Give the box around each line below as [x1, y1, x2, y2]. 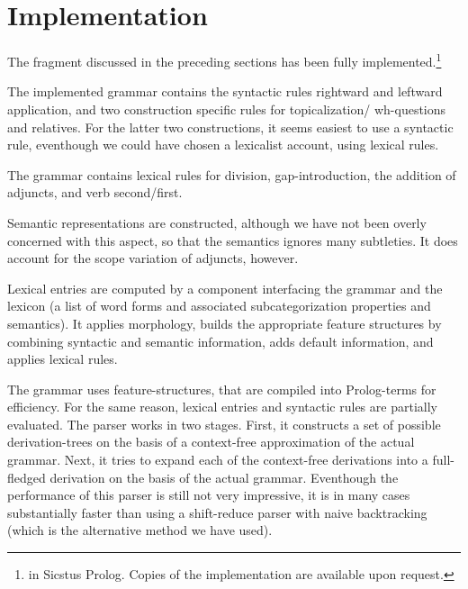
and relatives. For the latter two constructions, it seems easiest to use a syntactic [7, 117, 454, 136]
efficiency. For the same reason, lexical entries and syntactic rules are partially [7, 397, 437, 416]
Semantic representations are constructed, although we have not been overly [7, 213, 427, 231]
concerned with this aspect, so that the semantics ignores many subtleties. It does [7, 231, 458, 249]
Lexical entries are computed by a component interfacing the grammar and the [7, 278, 443, 297]
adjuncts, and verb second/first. [7, 183, 183, 202]
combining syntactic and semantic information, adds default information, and [7, 331, 434, 350]
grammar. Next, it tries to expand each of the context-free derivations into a [7, 450, 428, 469]
